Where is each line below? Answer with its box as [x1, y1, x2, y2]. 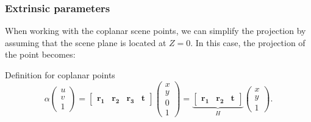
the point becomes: [5, 48, 76, 61]
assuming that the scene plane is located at [5, 36, 166, 49]
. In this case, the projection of [190, 36, 306, 49]
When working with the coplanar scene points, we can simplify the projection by [5, 24, 306, 37]
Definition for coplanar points [5, 69, 115, 81]
